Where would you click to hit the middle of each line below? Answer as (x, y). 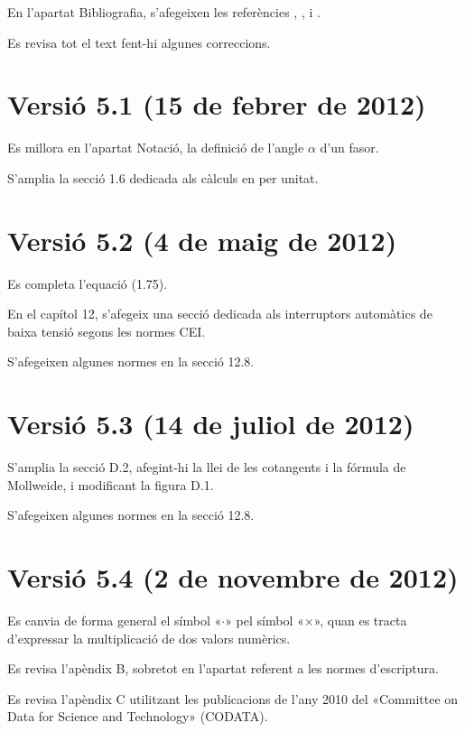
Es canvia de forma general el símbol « (115, 621)
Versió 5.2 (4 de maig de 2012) (202, 240)
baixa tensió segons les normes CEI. (107, 331)
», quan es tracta (360, 621)
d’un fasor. (349, 148)
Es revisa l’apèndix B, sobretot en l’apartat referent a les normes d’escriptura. (223, 668)
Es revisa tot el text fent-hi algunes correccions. (139, 42)
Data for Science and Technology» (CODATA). (138, 716)
